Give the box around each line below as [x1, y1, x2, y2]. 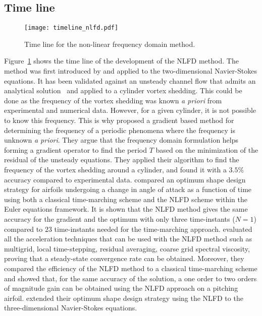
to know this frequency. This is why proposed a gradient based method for [4, 115, 234, 125]
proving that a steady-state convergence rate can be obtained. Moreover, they [4, 253, 244, 264]
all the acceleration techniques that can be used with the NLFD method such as [4, 233, 252, 244]
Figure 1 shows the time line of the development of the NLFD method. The [4, 55, 239, 66]
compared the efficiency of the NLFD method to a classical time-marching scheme [4, 263, 257, 273]
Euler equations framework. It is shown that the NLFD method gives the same [4, 204, 248, 214]
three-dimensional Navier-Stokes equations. [4, 302, 137, 313]
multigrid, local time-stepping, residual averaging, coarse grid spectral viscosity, [4, 243, 250, 254]
